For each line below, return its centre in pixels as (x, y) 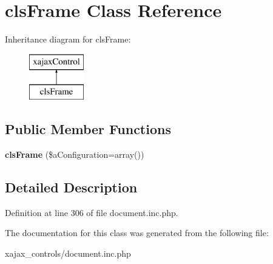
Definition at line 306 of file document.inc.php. (92, 212)
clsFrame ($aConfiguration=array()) (75, 154)
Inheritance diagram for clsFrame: (68, 39)
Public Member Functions (88, 129)
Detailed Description (71, 187)
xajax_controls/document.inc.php (68, 253)
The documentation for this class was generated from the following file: (137, 233)
